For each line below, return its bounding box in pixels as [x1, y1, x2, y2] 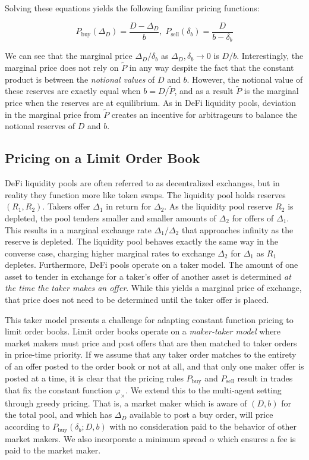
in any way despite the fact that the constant [129, 61, 294, 73]
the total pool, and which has [5, 408, 112, 421]
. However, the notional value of [187, 73, 303, 85]
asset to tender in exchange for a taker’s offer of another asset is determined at [5, 270, 291, 282]
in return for [106, 200, 152, 212]
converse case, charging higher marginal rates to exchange [5, 246, 215, 259]
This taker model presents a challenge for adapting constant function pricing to [5, 313, 294, 326]
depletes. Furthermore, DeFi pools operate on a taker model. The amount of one [5, 258, 298, 271]
